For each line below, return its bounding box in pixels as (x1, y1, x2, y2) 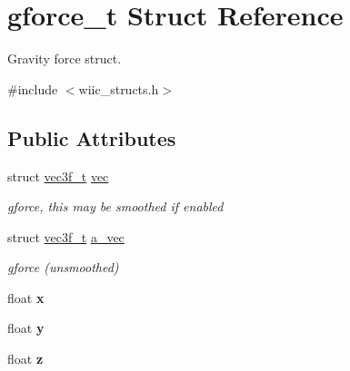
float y (7, 318, 45, 337)
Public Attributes (7, 123, 176, 151)
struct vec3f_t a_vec (7, 227, 125, 246)
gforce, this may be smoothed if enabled (7, 197, 224, 216)
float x (7, 288, 45, 307)
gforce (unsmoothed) (7, 258, 119, 277)
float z (7, 349, 44, 368)
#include (7, 79, 58, 98)
